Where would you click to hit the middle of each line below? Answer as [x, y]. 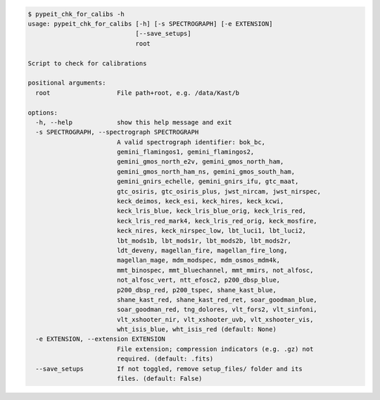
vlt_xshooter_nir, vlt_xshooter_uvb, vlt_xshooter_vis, [215, 319]
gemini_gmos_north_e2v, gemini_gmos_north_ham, [200, 162]
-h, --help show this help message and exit [134, 122]
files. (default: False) [159, 379]
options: [43, 112]
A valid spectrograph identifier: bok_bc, [191, 142]
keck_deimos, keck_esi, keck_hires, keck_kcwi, [200, 201]
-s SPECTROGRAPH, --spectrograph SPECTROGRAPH [117, 132]
